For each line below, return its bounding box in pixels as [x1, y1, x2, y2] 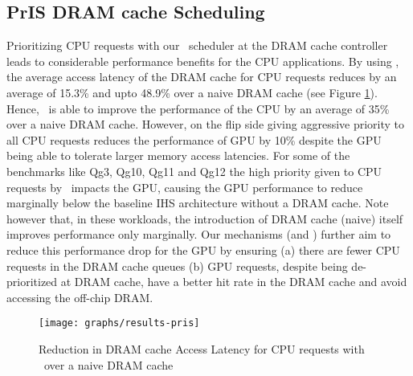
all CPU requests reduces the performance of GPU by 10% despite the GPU [6, 131, 382, 148]
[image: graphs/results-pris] [39, 317, 200, 329]
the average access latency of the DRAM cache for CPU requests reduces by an [6, 68, 397, 85]
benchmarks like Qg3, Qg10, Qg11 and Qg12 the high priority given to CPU [6, 162, 382, 179]
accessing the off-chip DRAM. [6, 288, 153, 305]
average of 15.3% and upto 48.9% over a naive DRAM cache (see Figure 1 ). [6, 84, 378, 100]
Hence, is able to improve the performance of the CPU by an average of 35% [6, 100, 390, 116]
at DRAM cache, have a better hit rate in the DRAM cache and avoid [60, 273, 407, 290]
